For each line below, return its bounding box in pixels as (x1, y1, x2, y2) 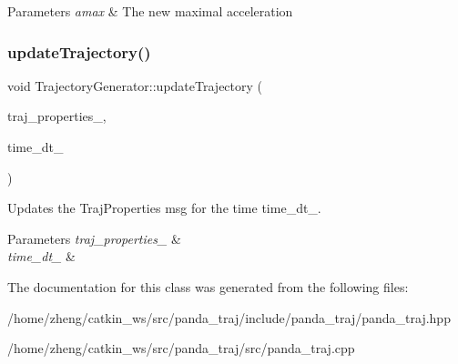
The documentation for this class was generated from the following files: (7, 277, 409, 296)
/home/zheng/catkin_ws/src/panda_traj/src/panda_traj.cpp (7, 339, 355, 358)
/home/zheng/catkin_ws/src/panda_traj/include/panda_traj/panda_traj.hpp (7, 308, 451, 327)
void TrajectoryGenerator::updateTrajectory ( (7, 76, 262, 95)
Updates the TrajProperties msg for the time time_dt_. (7, 198, 321, 217)
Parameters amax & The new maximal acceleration (7, 2, 293, 20)
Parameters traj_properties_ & (7, 228, 181, 248)
